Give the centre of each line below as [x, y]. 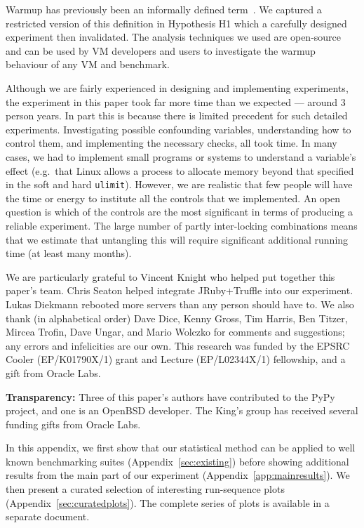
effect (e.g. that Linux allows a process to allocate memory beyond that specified [180, 170]
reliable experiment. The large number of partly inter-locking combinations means [182, 225]
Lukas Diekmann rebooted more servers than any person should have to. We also [180, 304]
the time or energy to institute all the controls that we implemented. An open [173, 198]
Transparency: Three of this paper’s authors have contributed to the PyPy [170, 396]
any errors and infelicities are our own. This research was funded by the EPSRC [178, 345]
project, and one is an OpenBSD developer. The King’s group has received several [182, 410]
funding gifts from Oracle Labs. [73, 424]
